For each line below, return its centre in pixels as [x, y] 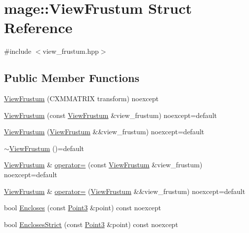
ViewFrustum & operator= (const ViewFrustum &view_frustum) [103, 165]
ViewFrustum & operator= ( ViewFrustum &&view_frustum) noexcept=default [125, 191]
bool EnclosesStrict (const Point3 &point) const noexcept [91, 224]
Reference [38, 27]
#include [18, 51]
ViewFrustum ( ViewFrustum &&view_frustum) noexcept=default [104, 132]
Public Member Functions [72, 78]
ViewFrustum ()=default [47, 148]
